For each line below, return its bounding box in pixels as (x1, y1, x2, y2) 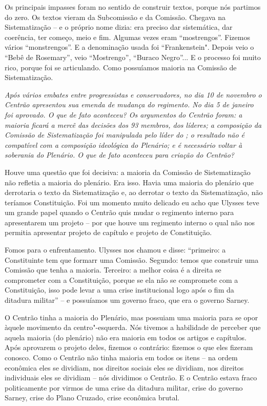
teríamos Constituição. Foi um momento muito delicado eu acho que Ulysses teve (5, 197, 259, 207)
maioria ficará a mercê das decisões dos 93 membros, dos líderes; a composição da (5, 119, 262, 130)
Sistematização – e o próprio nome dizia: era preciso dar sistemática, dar (5, 22, 233, 32)
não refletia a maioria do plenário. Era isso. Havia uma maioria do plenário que (5, 177, 254, 187)
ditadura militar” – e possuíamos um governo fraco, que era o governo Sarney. (5, 295, 250, 305)
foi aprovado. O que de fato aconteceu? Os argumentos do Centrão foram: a (5, 109, 242, 120)
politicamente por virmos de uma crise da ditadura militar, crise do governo (5, 382, 243, 393)
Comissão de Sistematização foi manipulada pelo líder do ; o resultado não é (5, 129, 245, 140)
